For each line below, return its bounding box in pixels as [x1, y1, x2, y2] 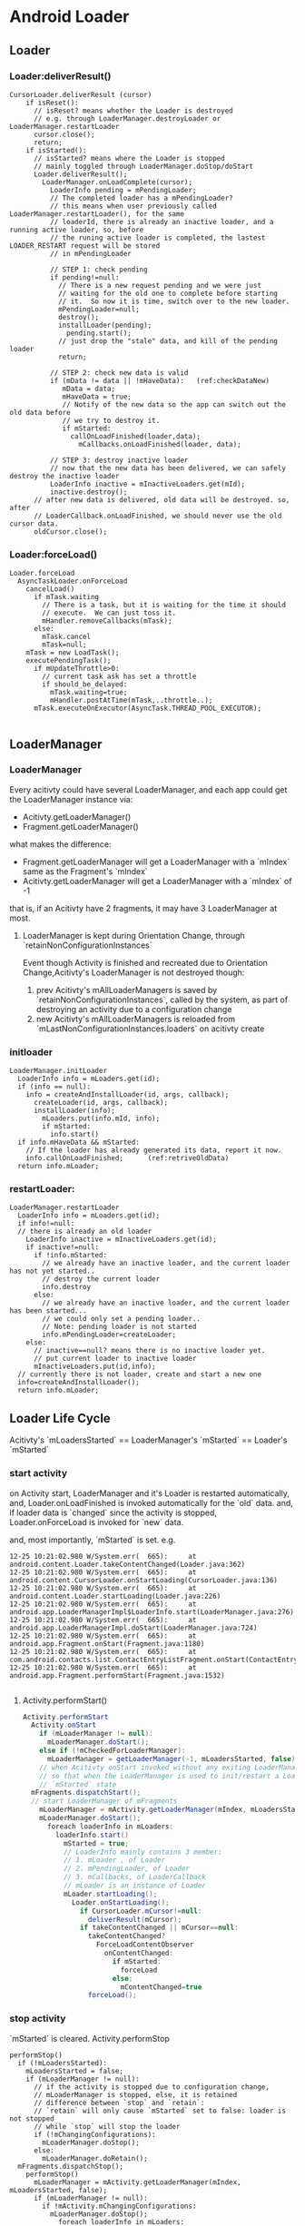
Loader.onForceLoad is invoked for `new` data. [9, 1516, 184, 1527]
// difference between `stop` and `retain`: [33, 2098, 205, 2107]
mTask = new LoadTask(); [25, 648, 120, 657]
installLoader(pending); [57, 320, 152, 330]
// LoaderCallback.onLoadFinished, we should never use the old [33, 511, 282, 520]
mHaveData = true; [62, 392, 132, 401]
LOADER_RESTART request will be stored [9, 241, 161, 251]
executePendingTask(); [25, 656, 112, 665]
